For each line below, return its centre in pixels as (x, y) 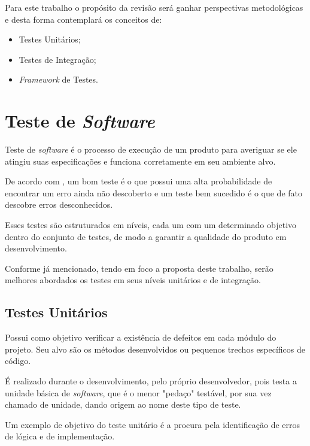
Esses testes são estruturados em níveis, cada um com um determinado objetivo (151, 225)
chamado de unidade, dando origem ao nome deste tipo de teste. (123, 404)
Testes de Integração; (57, 59)
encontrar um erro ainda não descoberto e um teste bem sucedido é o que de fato (154, 192)
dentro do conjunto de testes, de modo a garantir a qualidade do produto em (146, 236)
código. (18, 361)
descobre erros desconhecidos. (59, 204)
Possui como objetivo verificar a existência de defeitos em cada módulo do (141, 337)
